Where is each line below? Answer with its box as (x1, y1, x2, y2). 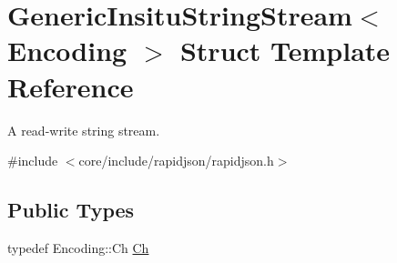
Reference (7, 67, 134, 105)
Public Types (7, 196, 135, 224)
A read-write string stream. (7, 120, 160, 139)
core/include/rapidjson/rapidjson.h (78, 151, 274, 170)
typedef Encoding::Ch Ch (7, 238, 149, 257)
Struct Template (179, 32, 391, 69)
